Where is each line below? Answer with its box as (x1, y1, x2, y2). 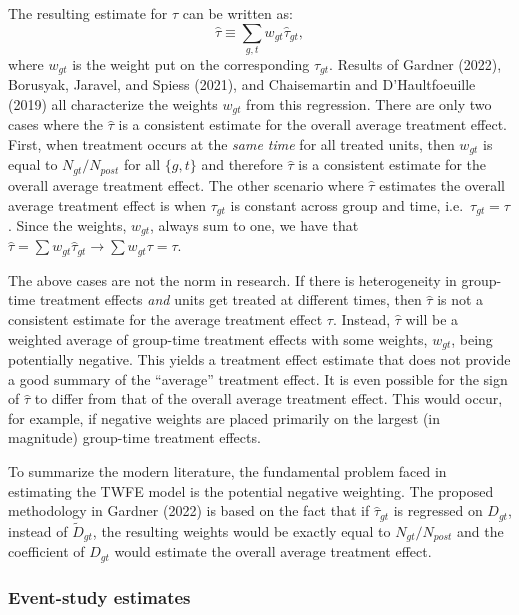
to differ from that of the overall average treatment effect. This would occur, (34, 388, 503, 409)
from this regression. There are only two (246, 93, 492, 114)
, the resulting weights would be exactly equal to (92, 520, 391, 541)
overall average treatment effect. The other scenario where (8, 174, 364, 195)
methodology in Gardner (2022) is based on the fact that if (8, 500, 370, 521)
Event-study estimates (8, 584, 191, 609)
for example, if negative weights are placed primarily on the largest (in (8, 407, 441, 428)
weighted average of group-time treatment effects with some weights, (8, 328, 428, 349)
